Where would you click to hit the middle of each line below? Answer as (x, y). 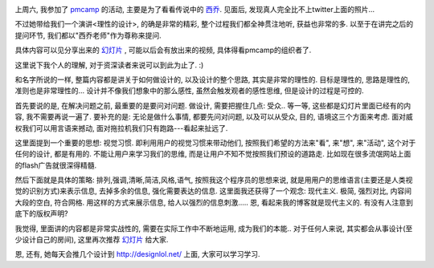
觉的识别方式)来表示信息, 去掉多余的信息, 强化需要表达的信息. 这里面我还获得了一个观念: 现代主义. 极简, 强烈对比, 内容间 (213, 191)
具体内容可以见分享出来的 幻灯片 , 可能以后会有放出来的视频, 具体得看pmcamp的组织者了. (163, 50)
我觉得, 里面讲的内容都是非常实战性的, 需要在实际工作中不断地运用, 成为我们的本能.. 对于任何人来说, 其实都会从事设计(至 (214, 228)
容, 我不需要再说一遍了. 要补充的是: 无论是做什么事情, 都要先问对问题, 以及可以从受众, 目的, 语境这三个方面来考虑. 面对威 (214, 117)
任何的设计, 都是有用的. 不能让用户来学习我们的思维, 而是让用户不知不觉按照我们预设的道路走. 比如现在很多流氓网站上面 (213, 154)
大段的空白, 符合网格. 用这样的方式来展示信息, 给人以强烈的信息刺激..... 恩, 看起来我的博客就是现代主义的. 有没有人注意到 (214, 202)
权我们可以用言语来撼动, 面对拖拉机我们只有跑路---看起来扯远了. (121, 128)
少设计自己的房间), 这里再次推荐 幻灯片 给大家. (92, 240)
